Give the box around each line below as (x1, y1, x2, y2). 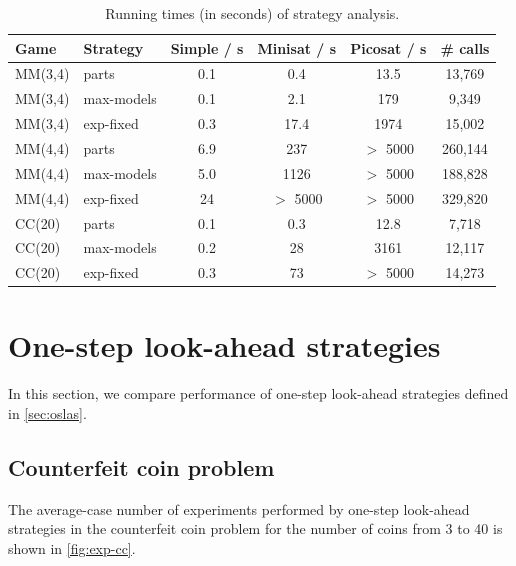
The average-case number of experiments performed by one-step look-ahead (8, 498, 470, 519)
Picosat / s (350, 37, 427, 58)
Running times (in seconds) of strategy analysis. (105, 3, 400, 23)
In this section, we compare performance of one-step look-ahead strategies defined (8, 383, 509, 404)
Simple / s (170, 37, 244, 58)
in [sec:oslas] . (8, 403, 87, 423)
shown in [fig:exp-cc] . (8, 537, 136, 558)
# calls (440, 37, 490, 58)
